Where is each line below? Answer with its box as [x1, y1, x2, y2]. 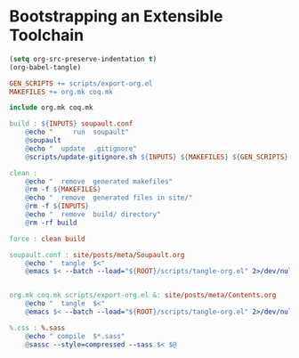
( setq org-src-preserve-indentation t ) [9, 54, 158, 63]
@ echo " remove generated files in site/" [25, 193, 193, 202]
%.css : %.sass [9, 323, 66, 332]
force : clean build [9, 234, 86, 243]
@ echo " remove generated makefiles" [25, 176, 174, 186]
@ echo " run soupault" [25, 127, 129, 137]
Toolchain [9, 25, 85, 45]
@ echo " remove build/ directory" [25, 210, 162, 219]
